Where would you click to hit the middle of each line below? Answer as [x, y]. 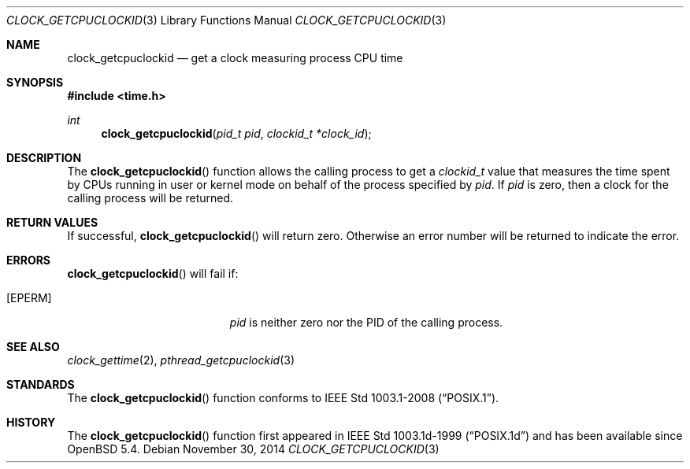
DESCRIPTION [44, 158]
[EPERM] [29, 298]
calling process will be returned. [150, 198]
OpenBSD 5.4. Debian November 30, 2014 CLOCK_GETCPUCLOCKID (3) [253, 449]
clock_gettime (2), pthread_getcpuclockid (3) [181, 360]
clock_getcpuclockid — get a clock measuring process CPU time [235, 58]
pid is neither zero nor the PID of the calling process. [366, 322]
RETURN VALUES [52, 222]
